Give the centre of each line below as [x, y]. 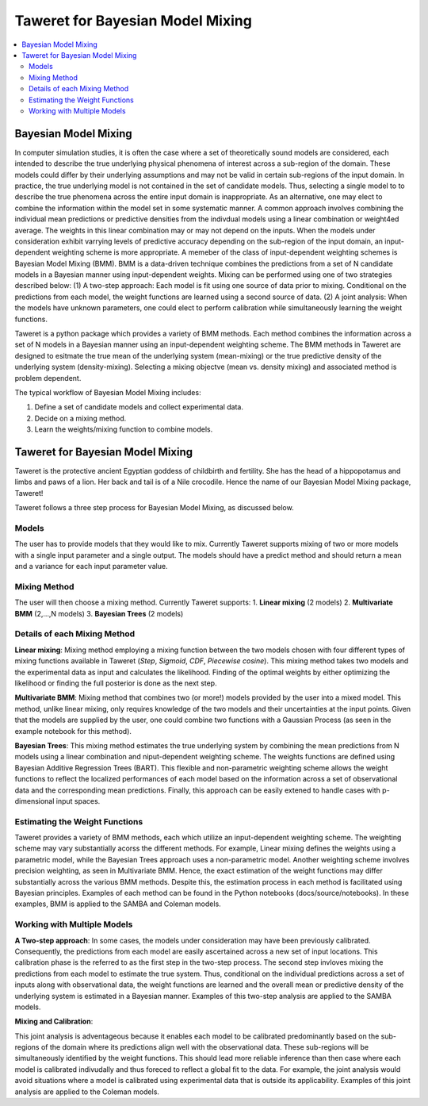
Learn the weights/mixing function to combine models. [124, 429]
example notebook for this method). [73, 731]
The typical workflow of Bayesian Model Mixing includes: [108, 392]
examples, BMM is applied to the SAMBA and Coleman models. [118, 904]
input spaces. [78, 801]
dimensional [34, 801]
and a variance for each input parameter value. [91, 566]
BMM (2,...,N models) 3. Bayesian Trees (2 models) [99, 613]
